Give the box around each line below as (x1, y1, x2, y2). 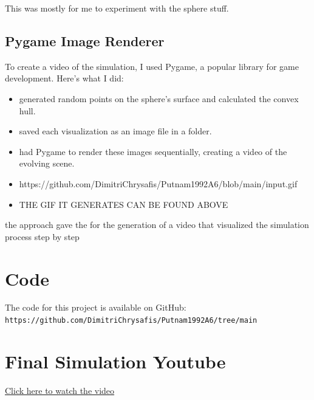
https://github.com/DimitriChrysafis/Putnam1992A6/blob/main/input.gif (19, 177, 298, 190)
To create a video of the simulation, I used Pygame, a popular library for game (5, 60, 299, 72)
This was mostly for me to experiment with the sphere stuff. (5, 2, 229, 14)
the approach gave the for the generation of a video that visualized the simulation (5, 218, 309, 231)
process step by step (5, 230, 80, 243)
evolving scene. (19, 157, 75, 170)
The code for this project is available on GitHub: (5, 301, 186, 314)
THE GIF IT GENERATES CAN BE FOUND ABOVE (19, 198, 228, 210)
